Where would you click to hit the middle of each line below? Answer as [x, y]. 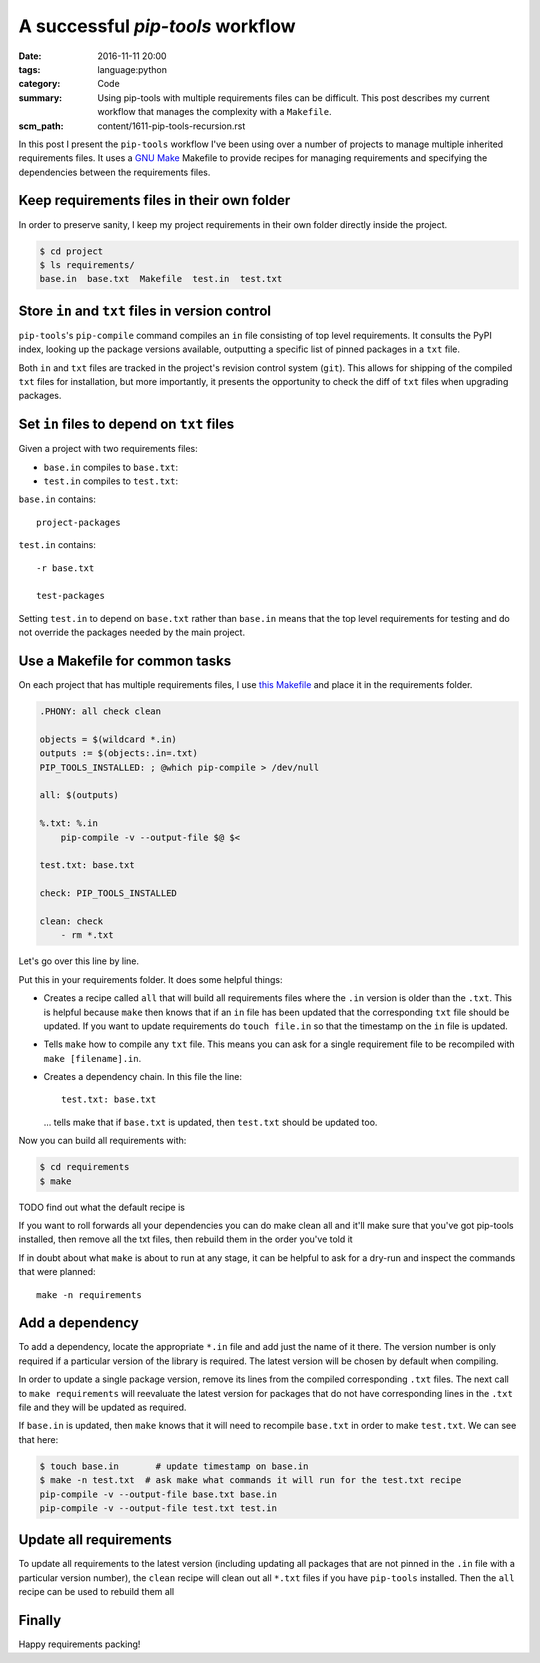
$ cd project [71, 251]
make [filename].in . [92, 1058]
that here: [38, 1439]
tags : [29, 69]
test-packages [70, 596]
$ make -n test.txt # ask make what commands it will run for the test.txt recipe [250, 1480]
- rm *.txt [87, 935]
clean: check [71, 921]
